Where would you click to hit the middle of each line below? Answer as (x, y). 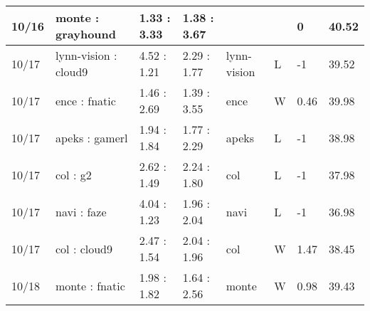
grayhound (86, 34)
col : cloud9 (84, 248)
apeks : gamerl (92, 137)
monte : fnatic (90, 285)
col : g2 (74, 174)
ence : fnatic (86, 100)
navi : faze (81, 211)
